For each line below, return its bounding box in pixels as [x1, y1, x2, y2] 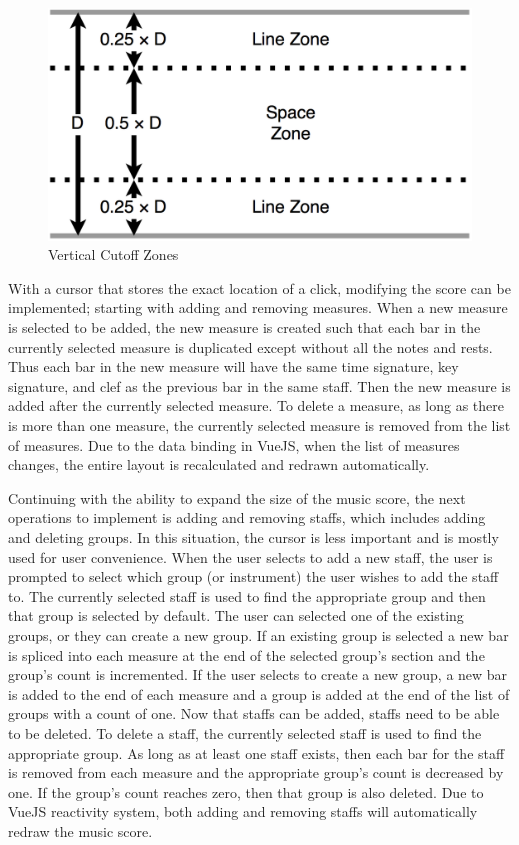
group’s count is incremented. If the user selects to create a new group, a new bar [8, 664, 508, 685]
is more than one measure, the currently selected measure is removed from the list [8, 415, 511, 436]
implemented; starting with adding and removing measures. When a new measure [8, 297, 508, 318]
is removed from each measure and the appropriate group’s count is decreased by [8, 762, 504, 783]
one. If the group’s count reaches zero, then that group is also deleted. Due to [8, 781, 484, 802]
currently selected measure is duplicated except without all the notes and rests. [8, 336, 493, 357]
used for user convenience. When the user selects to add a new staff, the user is [8, 546, 493, 567]
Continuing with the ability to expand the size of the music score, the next [8, 487, 466, 508]
